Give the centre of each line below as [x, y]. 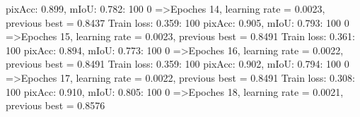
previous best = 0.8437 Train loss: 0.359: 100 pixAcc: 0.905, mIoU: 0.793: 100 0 [178, 22]
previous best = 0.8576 [56, 105]
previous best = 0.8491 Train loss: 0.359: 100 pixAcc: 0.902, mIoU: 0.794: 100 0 [178, 64]
